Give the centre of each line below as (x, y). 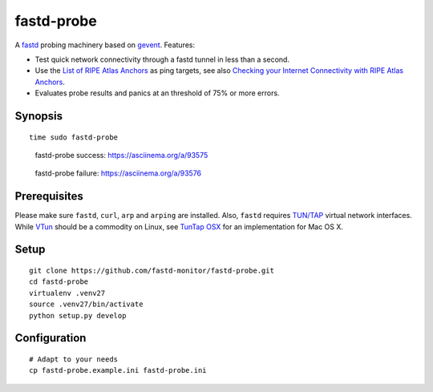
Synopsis (39, 116)
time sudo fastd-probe (74, 137)
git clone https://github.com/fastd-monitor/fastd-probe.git (152, 271)
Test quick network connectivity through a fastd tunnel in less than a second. (162, 59)
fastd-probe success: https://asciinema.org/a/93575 (121, 155)
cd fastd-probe (59, 282)
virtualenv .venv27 (67, 293)
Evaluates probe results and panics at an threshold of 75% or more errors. (157, 93)
